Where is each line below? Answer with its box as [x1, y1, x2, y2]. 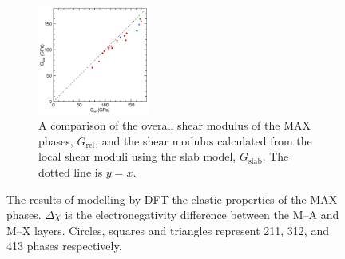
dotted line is [38, 164, 103, 181]
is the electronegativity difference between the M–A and [65, 206, 339, 223]
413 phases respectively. [6, 237, 122, 254]
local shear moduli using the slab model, [38, 148, 236, 165]
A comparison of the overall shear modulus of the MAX [38, 117, 311, 133]
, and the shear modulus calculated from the [95, 132, 312, 149]
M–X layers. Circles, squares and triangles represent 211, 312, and [6, 221, 329, 238]
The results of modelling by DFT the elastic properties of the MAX [6, 190, 338, 207]
